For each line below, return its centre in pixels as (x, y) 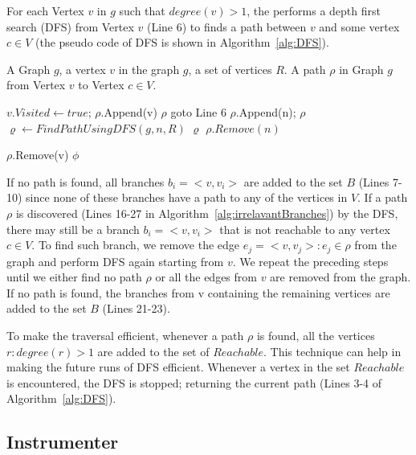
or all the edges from (206, 277)
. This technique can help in (332, 351)
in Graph (361, 69)
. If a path (383, 197)
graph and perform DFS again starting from (115, 261)
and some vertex (359, 26)
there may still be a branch (73, 229)
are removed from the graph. (341, 277)
